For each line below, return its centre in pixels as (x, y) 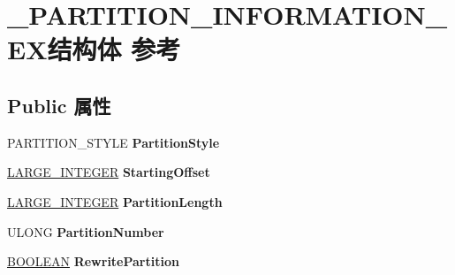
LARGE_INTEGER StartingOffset (109, 172)
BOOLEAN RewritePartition (93, 261)
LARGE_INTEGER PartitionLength (115, 201)
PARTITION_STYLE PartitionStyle (114, 142)
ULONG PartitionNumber (86, 231)
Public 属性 (59, 105)
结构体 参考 (114, 49)
